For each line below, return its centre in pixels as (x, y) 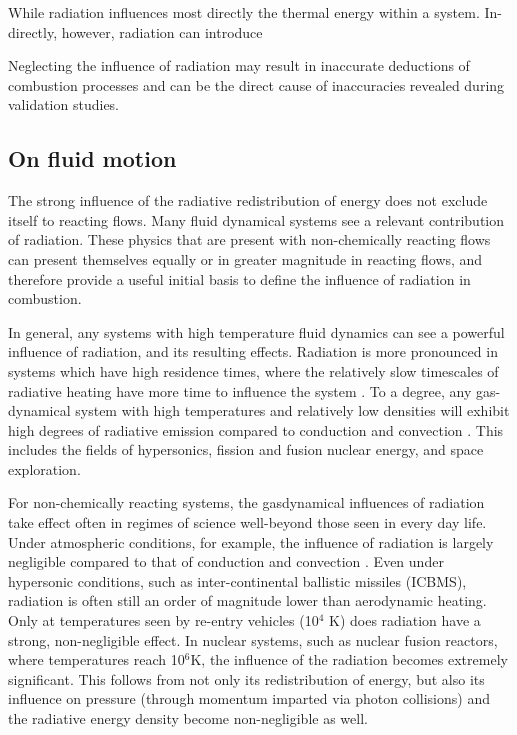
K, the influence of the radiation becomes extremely (349, 659)
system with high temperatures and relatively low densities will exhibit (292, 410)
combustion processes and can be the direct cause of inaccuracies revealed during (256, 84)
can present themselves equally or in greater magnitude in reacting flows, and (245, 258)
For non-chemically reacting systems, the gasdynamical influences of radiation (246, 502)
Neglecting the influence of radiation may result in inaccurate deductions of (239, 65)
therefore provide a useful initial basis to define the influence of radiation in (239, 278)
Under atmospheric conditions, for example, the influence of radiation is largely (251, 541)
